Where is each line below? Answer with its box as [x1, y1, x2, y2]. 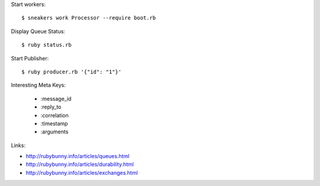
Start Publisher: [11, 54, 49, 62]
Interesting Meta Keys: [11, 82, 66, 89]
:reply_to [40, 104, 62, 111]
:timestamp [40, 120, 68, 127]
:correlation [40, 111, 69, 118]
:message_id [40, 95, 72, 102]
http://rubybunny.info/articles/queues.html [25, 153, 130, 160]
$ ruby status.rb [21, 41, 72, 49]
